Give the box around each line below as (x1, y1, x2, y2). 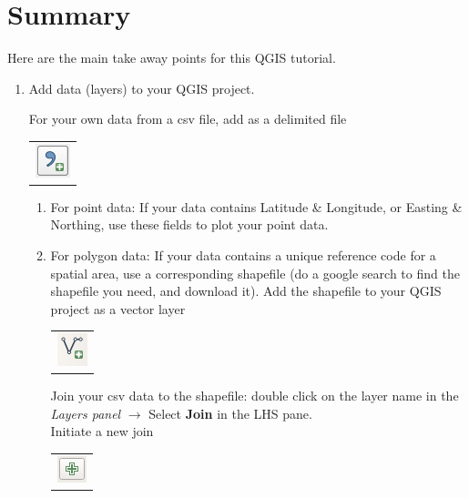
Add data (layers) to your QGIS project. (28, 78, 255, 97)
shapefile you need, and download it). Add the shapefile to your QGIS (50, 281, 442, 300)
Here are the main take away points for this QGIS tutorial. (7, 48, 336, 67)
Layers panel (50, 403, 121, 422)
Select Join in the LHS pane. (148, 403, 312, 422)
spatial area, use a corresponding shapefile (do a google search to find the (50, 263, 460, 282)
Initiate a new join (50, 422, 154, 441)
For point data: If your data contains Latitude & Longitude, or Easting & (50, 197, 463, 216)
